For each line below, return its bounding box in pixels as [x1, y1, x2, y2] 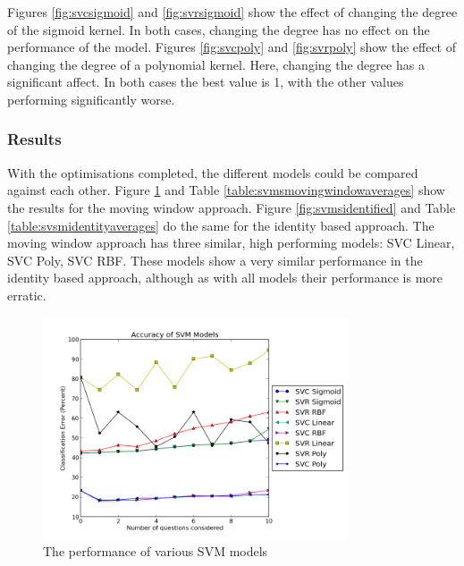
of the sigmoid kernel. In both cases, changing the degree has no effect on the [7, 20, 430, 38]
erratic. [7, 285, 46, 304]
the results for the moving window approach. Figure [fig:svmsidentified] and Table [7, 198, 456, 216]
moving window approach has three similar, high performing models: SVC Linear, [7, 233, 455, 252]
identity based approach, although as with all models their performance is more [7, 268, 443, 287]
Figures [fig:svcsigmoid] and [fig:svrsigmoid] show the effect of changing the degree [7, 3, 458, 21]
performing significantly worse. [7, 89, 175, 108]
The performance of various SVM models [43, 542, 268, 561]
